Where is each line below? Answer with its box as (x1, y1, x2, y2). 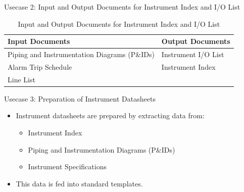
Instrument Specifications (28, 161, 107, 172)
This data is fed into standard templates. (16, 178, 143, 188)
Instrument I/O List (161, 49, 224, 60)
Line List (8, 74, 35, 84)
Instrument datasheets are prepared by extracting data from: (16, 110, 205, 121)
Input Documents (8, 36, 70, 46)
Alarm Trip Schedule (8, 61, 72, 72)
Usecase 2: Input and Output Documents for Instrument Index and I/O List (4, 2, 240, 12)
